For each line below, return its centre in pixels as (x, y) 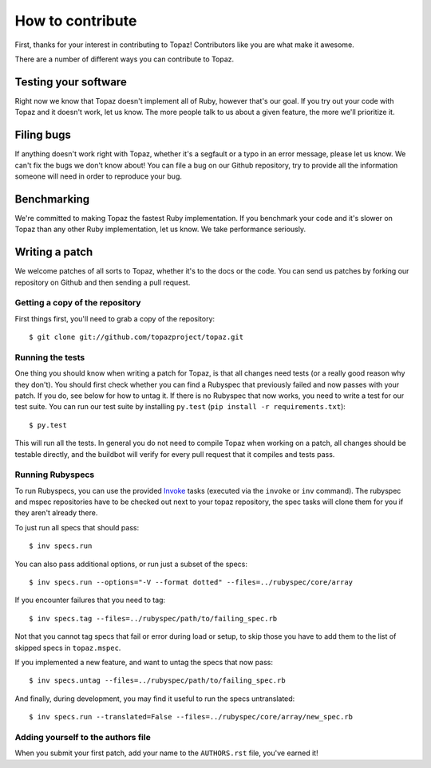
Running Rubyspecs (55, 475)
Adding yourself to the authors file (83, 737)
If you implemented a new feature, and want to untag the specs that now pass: (144, 662)
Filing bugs (43, 135)
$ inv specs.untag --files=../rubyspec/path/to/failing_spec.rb (158, 681)
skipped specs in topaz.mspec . (68, 648)
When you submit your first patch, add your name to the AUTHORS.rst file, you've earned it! (166, 753)
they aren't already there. (56, 513)
